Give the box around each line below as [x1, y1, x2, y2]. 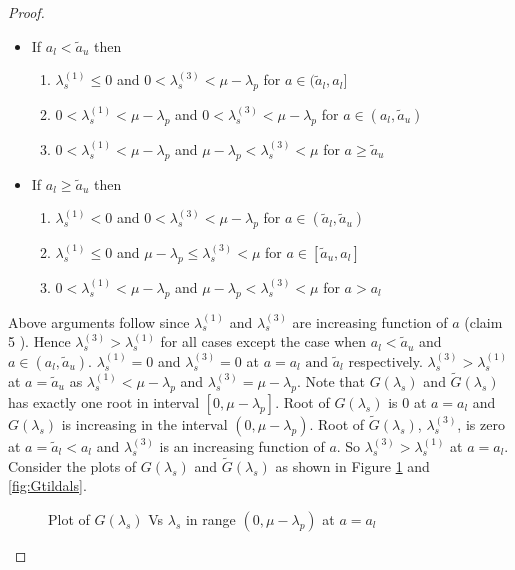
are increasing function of [292, 311, 448, 332]
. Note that [296, 370, 365, 391]
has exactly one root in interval [8, 391, 200, 412]
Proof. [8, 2, 45, 22]
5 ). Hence [8, 331, 71, 352]
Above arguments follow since [8, 311, 190, 332]
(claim [464, 311, 503, 332]
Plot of [48, 508, 90, 529]
